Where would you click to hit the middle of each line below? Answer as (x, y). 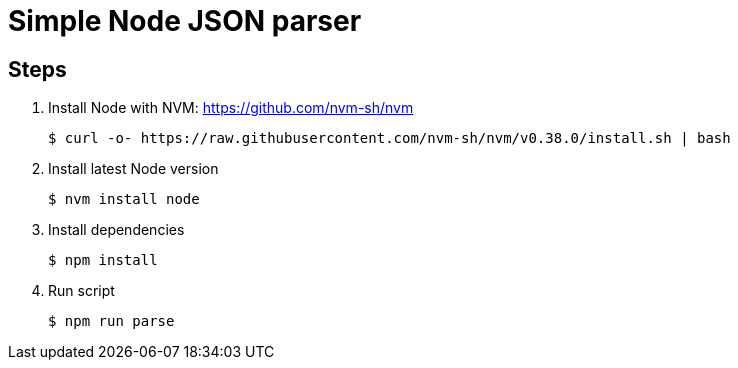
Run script (81, 291)
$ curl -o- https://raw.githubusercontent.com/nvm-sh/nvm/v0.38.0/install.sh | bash (389, 138)
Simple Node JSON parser (185, 21)
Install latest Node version (133, 169)
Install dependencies (116, 230)
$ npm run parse (111, 321)
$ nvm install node (124, 199)
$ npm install (103, 260)
